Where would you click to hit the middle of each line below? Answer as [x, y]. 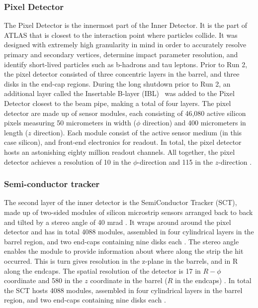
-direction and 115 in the [175, 161]
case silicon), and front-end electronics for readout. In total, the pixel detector [123, 142]
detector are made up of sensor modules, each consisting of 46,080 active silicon [125, 113]
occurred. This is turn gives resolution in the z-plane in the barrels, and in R [121, 260]
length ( [16, 132]
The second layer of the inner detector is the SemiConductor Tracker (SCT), [121, 202]
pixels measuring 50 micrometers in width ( [70, 123]
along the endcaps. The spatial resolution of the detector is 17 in [102, 270]
